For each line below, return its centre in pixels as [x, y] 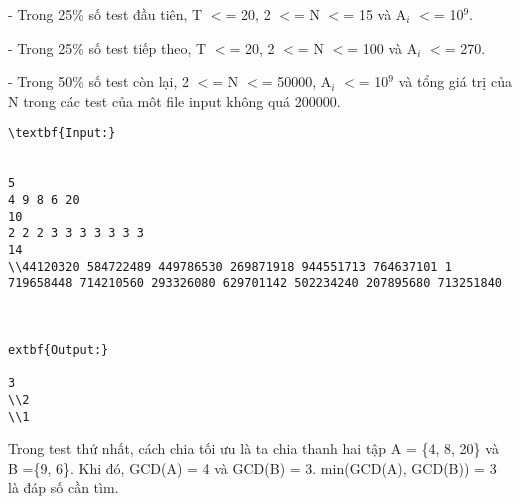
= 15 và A [375, 14]
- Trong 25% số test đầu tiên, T [105, 14]
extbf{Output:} [58, 349]
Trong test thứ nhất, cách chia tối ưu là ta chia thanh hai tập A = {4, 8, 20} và [253, 448]
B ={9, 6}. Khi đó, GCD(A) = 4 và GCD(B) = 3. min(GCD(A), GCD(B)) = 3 [252, 467]
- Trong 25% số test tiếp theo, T [107, 47]
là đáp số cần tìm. [63, 487]
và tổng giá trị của [455, 81]
